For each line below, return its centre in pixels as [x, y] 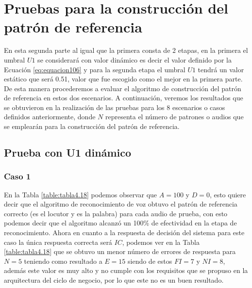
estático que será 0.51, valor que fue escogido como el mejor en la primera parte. [123, 79]
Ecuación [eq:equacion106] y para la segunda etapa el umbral [95, 69]
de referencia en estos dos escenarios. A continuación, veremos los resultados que [124, 98]
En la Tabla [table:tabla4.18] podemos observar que [81, 194]
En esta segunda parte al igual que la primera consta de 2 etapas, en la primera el [126, 50]
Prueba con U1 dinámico [68, 152]
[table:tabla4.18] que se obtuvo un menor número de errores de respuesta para [120, 251]
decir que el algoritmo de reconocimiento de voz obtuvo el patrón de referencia [121, 204]
